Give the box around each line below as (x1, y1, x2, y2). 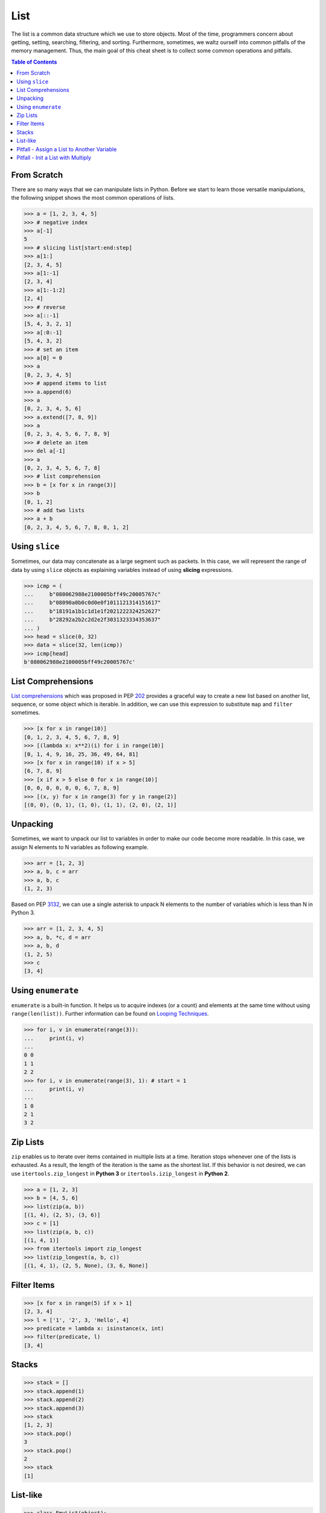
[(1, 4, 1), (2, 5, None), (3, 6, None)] (24, 1262, 149, 1269)
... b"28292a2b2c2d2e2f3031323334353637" (24, 616, 161, 623)
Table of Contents (11, 58, 57, 65)
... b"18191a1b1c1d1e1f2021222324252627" (24, 608, 161, 614)
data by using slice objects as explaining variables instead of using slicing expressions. (11, 566, 234, 573)
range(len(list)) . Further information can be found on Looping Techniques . (11, 1010, 209, 1017)
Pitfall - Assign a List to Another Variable (16, 145, 117, 153)
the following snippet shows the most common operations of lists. (11, 194, 175, 202)
